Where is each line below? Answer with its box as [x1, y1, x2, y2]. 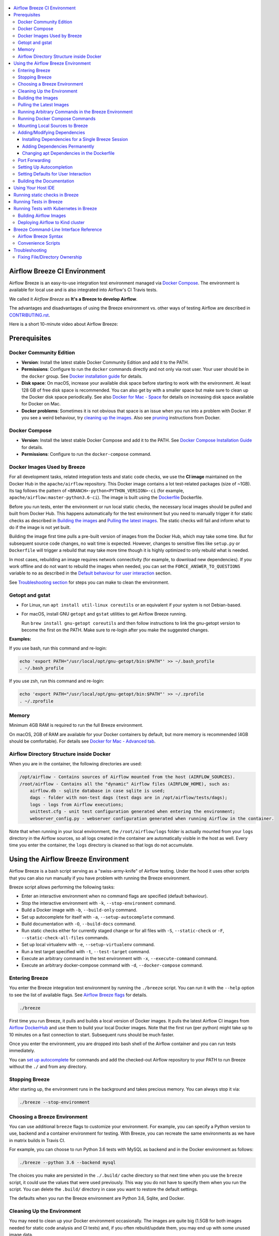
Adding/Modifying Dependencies [18, 130, 85, 135]
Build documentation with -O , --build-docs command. [21, 921, 137, 927]
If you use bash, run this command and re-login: [9, 645, 107, 651]
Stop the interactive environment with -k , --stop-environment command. [21, 900, 176, 906]
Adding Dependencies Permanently [22, 143, 95, 149]
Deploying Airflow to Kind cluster [18, 220, 85, 225]
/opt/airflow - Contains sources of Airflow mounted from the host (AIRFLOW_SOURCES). [19, 774, 236, 780]
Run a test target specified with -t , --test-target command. [21, 948, 150, 954]
